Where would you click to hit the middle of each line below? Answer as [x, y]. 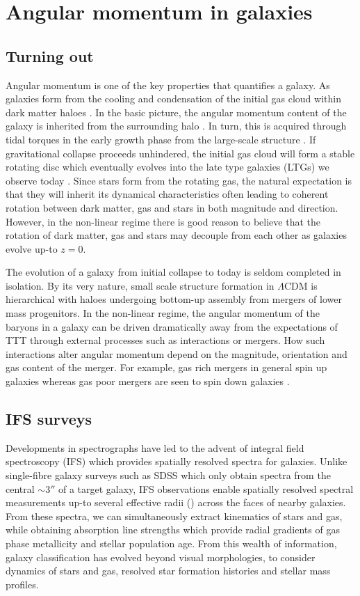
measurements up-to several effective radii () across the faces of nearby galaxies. [176, 502]
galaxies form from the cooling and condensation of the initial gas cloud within [173, 99]
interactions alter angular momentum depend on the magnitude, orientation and [177, 353]
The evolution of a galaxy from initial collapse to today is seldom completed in [173, 272]
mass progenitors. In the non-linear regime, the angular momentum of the [163, 313]
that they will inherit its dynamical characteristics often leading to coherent [167, 194]
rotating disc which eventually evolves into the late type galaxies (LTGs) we [167, 167]
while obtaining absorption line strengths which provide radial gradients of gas [173, 530]
